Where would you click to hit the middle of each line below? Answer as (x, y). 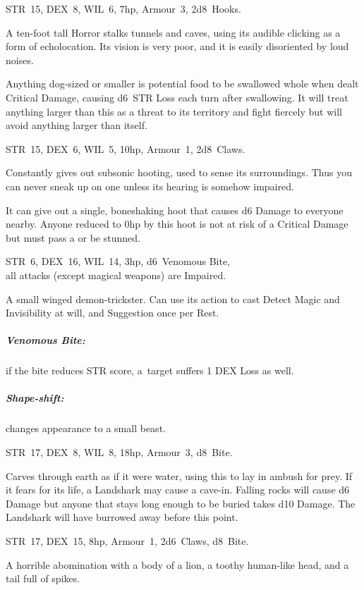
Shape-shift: (35, 398)
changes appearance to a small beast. (86, 428)
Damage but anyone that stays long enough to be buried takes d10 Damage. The (181, 503)
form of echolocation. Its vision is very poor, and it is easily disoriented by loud (177, 46)
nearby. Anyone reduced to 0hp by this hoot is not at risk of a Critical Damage (177, 224)
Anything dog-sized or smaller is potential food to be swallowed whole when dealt (182, 84)
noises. (20, 60)
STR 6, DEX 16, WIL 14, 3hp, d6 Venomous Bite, (118, 261)
